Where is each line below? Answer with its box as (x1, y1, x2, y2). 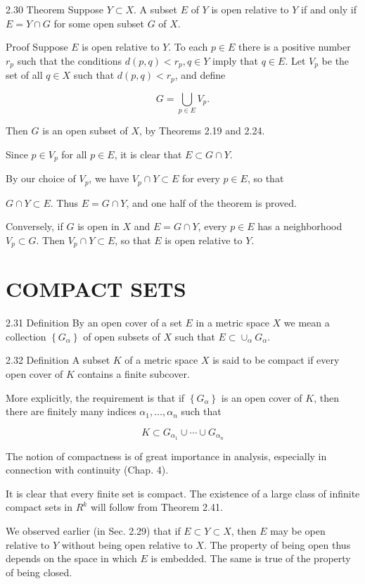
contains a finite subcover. (77, 367, 190, 381)
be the (321, 53, 350, 68)
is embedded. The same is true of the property (151, 551, 351, 566)
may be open (270, 523, 326, 538)
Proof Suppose (6, 39, 68, 54)
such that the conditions (17, 53, 122, 68)
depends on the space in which (6, 551, 137, 566)
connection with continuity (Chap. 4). (6, 462, 169, 477)
